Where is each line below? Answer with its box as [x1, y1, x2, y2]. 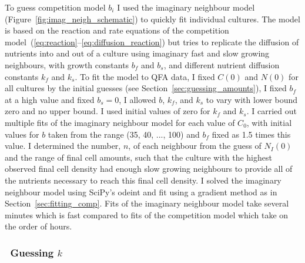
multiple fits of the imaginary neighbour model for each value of [5, 116, 235, 128]
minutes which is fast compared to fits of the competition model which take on [5, 208, 289, 221]
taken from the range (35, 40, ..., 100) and [48, 128, 200, 140]
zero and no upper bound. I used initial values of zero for [5, 105, 210, 117]
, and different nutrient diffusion [163, 58, 280, 71]
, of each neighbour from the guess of [128, 139, 262, 152]
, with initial [246, 116, 292, 128]
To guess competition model [5, 1, 106, 13]
